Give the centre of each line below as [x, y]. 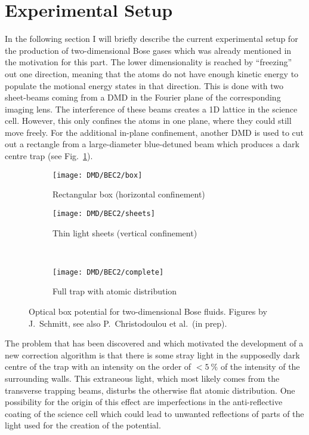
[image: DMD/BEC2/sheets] [104, 213]
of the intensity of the [260, 366]
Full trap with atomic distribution [115, 291]
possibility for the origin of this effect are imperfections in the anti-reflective [144, 402]
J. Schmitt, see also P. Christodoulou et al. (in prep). [128, 323]
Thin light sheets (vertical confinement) [125, 232]
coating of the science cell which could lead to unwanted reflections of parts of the [154, 413]
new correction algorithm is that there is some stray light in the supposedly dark [152, 355]
